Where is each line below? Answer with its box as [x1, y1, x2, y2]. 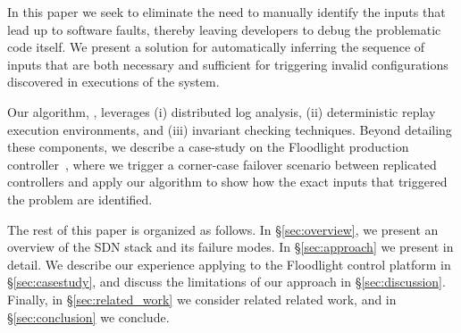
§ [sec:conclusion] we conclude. [7, 307, 170, 326]
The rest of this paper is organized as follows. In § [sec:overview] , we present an [7, 220, 439, 238]
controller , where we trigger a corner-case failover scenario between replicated [7, 154, 437, 173]
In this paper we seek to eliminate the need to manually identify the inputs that [7, 3, 446, 21]
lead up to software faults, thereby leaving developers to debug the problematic [7, 20, 441, 38]
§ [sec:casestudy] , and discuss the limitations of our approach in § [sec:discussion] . [7, 272, 446, 291]
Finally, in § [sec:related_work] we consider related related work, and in [7, 289, 397, 308]
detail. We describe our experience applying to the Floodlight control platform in [7, 254, 451, 273]
